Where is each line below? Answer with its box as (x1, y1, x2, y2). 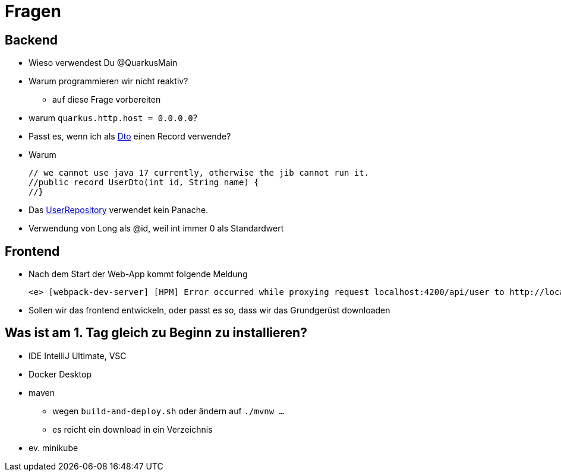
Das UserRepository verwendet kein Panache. (29, 205, 209, 215)
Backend (5, 32, 58, 47)
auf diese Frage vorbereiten (52, 94, 161, 105)
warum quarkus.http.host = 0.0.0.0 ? (29, 113, 197, 123)
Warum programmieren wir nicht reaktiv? (29, 76, 188, 87)
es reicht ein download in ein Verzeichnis (52, 424, 213, 434)
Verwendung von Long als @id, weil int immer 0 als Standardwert (29, 223, 284, 234)
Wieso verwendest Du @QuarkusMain (29, 58, 178, 68)
